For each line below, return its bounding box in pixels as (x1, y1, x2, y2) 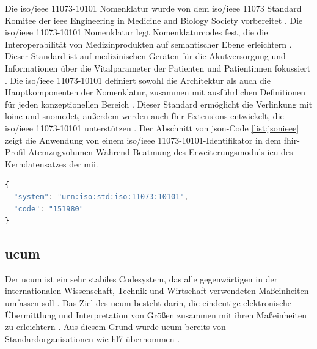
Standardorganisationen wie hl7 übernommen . (5, 332, 180, 345)
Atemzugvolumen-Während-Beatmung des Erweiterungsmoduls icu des (28, 145, 293, 158)
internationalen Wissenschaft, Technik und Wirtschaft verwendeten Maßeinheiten (5, 284, 309, 297)
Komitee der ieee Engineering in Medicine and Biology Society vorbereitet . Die (5, 13, 303, 26)
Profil (5, 145, 26, 158)
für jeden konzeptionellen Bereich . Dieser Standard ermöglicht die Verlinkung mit (5, 97, 313, 110)
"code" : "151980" (13, 204, 84, 213)
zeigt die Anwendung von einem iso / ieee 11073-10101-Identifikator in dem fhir (5, 133, 297, 146)
